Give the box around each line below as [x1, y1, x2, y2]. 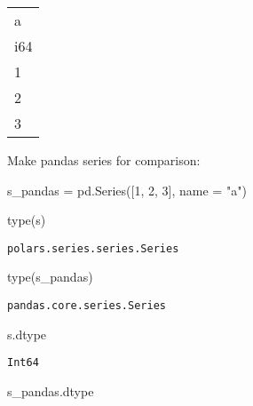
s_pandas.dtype [7, 381, 94, 400]
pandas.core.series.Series [7, 299, 166, 313]
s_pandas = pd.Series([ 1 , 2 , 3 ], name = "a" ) [7, 180, 247, 199]
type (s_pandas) [7, 267, 93, 286]
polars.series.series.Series [7, 242, 179, 255]
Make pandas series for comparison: [7, 151, 201, 169]
